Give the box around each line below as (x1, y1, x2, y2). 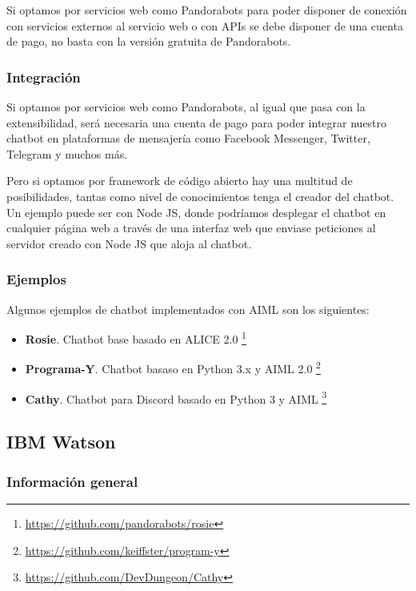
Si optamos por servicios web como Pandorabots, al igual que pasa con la (6, 98, 366, 115)
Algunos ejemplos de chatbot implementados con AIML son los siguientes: (6, 300, 370, 317)
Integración (6, 66, 81, 86)
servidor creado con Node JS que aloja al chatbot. (6, 235, 252, 251)
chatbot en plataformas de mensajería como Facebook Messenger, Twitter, (6, 130, 370, 147)
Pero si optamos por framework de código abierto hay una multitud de (6, 172, 353, 189)
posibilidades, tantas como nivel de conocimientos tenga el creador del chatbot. (6, 187, 394, 204)
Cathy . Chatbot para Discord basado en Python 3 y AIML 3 (25, 388, 327, 407)
